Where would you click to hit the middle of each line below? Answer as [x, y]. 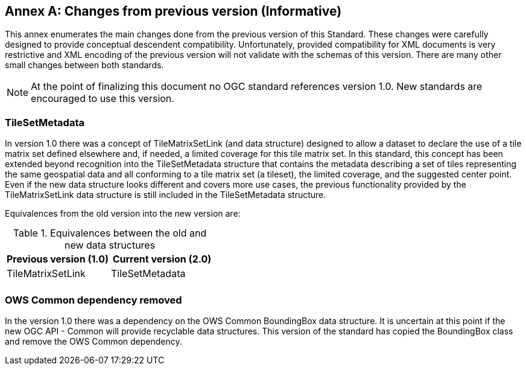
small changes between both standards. [84, 65]
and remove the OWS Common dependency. [93, 341]
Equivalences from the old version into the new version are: [123, 214]
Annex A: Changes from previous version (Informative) [173, 11]
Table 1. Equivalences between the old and [110, 233]
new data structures [110, 245]
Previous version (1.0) [58, 259]
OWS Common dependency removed [93, 300]
